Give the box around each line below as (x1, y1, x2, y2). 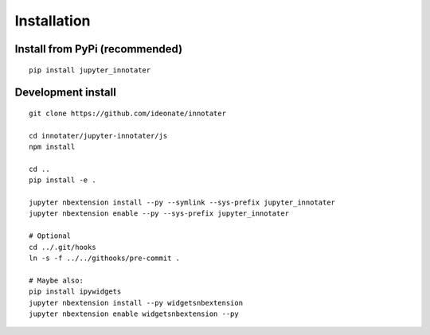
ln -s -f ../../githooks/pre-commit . (29, 254, 181, 263)
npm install (29, 142, 76, 151)
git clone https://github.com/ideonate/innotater (29, 108, 227, 118)
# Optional (29, 232, 72, 240)
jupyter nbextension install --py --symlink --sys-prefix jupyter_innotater (29, 198, 336, 207)
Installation (14, 12, 91, 29)
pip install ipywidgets (29, 287, 122, 296)
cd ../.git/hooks (29, 243, 96, 251)
